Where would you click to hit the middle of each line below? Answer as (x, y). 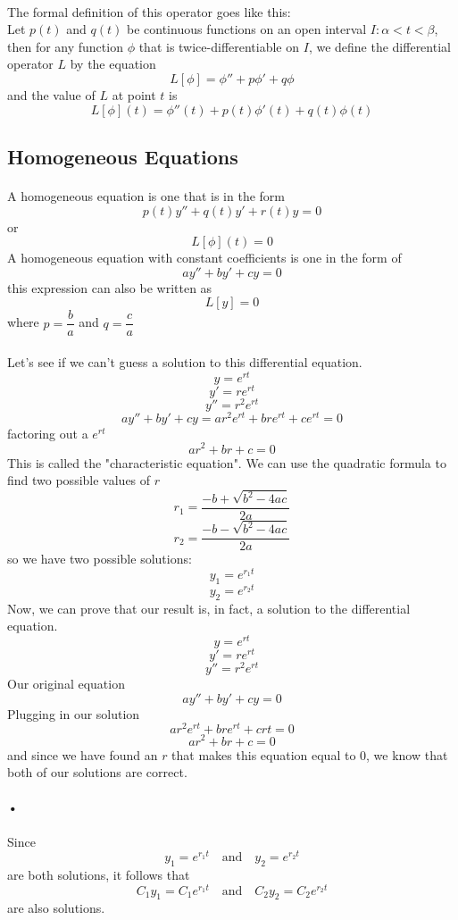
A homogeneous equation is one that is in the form (146, 195)
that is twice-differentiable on (219, 46)
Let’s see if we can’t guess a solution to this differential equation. (185, 361)
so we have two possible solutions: (100, 559)
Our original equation (66, 684)
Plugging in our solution (74, 713)
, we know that (407, 754)
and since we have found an (83, 754)
